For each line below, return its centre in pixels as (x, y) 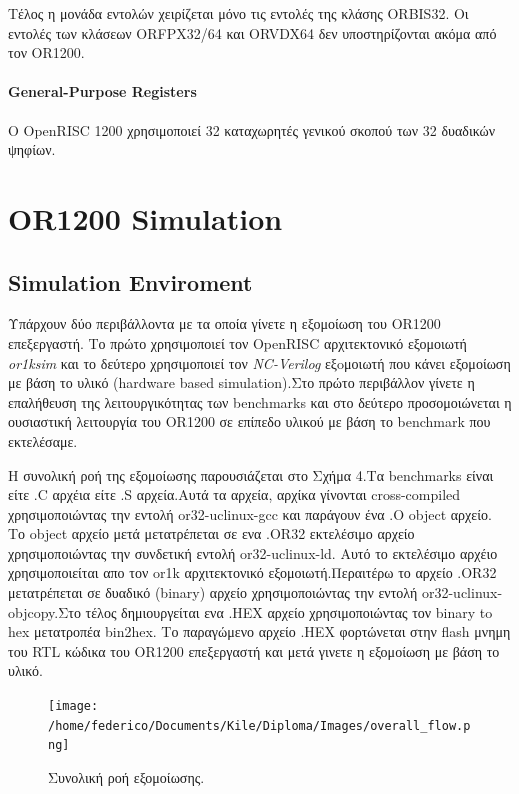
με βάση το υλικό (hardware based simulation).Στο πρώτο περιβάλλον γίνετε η (241, 382)
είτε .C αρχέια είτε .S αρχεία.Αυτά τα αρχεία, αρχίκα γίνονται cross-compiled (234, 494)
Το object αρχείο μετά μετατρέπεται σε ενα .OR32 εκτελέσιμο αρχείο (211, 533)
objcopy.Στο (44, 611)
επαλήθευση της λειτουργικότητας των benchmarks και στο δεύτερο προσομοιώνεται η (260, 401)
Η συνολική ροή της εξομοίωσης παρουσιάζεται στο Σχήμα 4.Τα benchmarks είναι (251, 474)
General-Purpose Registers (102, 91)
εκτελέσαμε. (43, 440)
